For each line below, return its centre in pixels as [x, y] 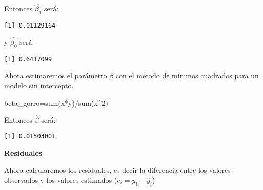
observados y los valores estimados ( [61, 180]
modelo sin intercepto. [39, 85]
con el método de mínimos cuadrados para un [187, 75]
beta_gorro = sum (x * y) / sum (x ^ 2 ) [56, 102]
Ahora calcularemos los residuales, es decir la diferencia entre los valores [117, 170]
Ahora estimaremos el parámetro [56, 75]
